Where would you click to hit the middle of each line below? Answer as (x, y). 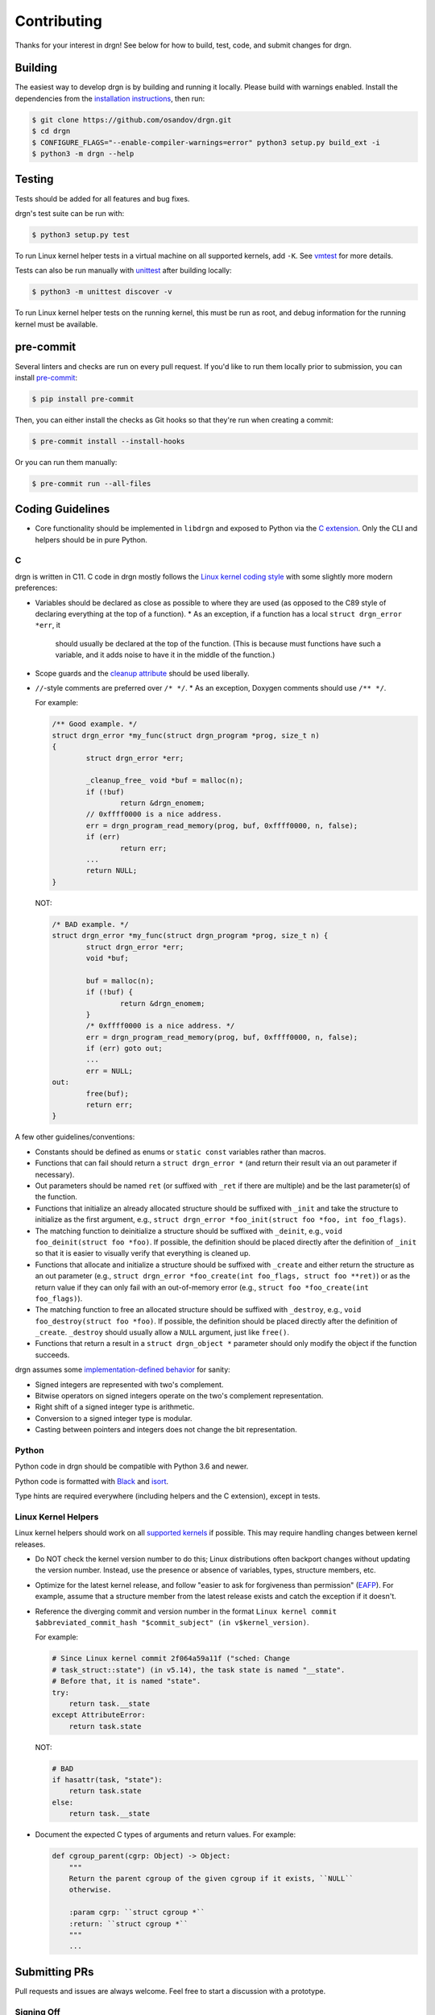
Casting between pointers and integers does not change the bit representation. (166, 1430)
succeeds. (52, 1355)
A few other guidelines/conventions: (75, 1137)
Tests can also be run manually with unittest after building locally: (124, 271)
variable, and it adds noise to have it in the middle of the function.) (165, 655)
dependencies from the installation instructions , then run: (110, 98)
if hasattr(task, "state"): (107, 1780)
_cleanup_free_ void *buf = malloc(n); (164, 781)
